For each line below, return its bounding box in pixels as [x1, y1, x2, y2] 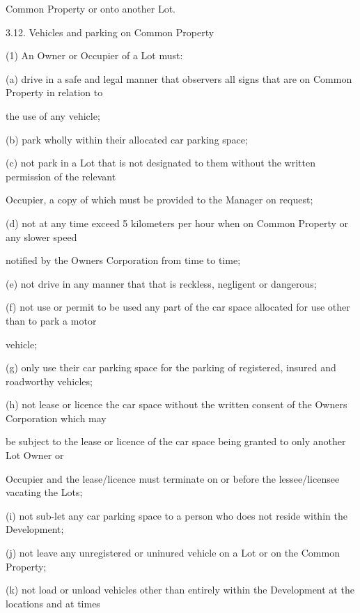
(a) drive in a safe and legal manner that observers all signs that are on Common [6, 71, 352, 86]
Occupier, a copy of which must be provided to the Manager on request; [6, 192, 313, 207]
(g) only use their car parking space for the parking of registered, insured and [6, 360, 336, 375]
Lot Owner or [6, 448, 64, 463]
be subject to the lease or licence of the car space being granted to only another [6, 434, 346, 449]
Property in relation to [6, 85, 103, 100]
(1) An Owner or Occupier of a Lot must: [6, 48, 183, 63]
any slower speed [6, 229, 77, 244]
